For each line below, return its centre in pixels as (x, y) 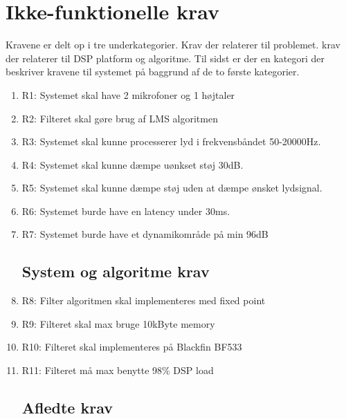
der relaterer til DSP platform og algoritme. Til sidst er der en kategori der (165, 58)
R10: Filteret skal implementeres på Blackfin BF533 (132, 347)
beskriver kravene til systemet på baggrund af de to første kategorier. (153, 72)
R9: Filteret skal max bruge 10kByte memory (118, 323)
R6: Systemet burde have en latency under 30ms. (126, 211)
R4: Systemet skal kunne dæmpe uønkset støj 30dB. (133, 164)
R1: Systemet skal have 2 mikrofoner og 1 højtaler (128, 94)
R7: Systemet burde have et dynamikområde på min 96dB (145, 234)
